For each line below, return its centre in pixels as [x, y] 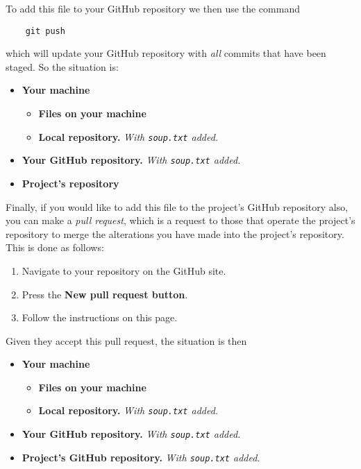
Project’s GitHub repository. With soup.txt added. [141, 457]
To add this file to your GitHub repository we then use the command [153, 8]
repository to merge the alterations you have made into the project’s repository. [175, 233]
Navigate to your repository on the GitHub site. [124, 270]
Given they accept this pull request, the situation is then [126, 340]
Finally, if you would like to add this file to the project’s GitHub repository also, [177, 206]
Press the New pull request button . [105, 294]
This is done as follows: [55, 247]
